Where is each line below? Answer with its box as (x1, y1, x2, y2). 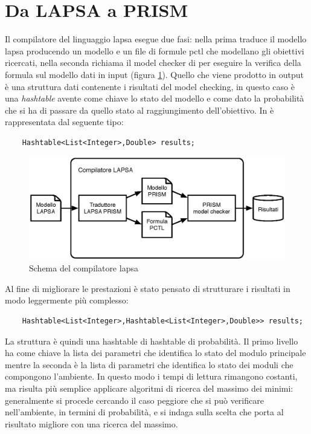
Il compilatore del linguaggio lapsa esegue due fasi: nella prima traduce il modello (5, 33, 307, 45)
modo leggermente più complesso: (5, 294, 129, 306)
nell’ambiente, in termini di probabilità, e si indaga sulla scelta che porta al (5, 406, 284, 418)
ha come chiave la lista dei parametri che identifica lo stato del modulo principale (5, 346, 306, 359)
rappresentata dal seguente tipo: (5, 115, 124, 128)
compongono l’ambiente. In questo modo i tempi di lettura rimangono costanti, (5, 370, 298, 383)
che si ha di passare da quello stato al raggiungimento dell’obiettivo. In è (5, 103, 274, 116)
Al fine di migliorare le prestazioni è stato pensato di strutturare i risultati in (5, 282, 290, 294)
